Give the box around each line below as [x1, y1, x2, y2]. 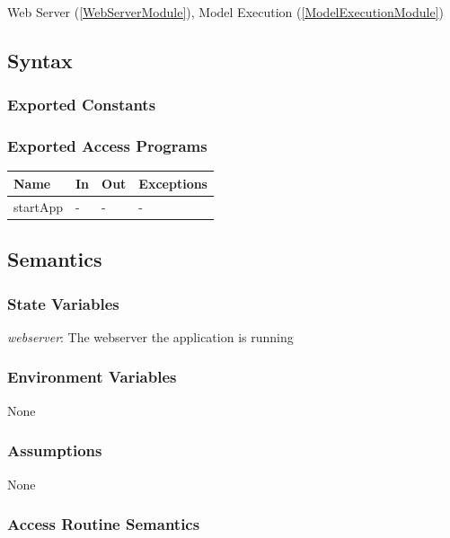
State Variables [7, 292, 119, 314]
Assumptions [7, 439, 102, 462]
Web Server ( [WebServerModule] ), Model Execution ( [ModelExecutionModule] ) [7, 3, 445, 21]
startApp [13, 197, 63, 216]
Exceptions [138, 173, 207, 192]
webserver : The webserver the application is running [7, 327, 294, 346]
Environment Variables [7, 366, 177, 388]
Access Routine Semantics [7, 513, 200, 535]
